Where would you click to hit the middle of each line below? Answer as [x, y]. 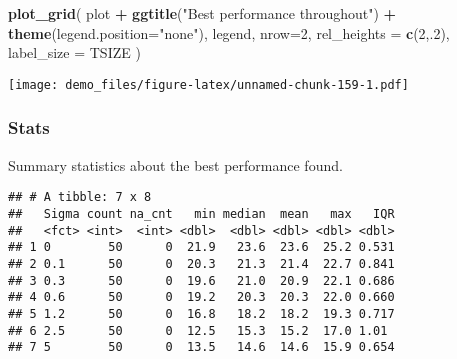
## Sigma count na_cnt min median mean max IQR [201, 213]
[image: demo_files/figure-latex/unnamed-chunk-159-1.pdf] [208, 84]
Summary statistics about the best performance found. [175, 164]
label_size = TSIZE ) [74, 52]
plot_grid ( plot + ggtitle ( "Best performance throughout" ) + [202, 13]
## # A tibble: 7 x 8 [80, 197]
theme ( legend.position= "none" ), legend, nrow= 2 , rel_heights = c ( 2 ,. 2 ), [229, 32]
